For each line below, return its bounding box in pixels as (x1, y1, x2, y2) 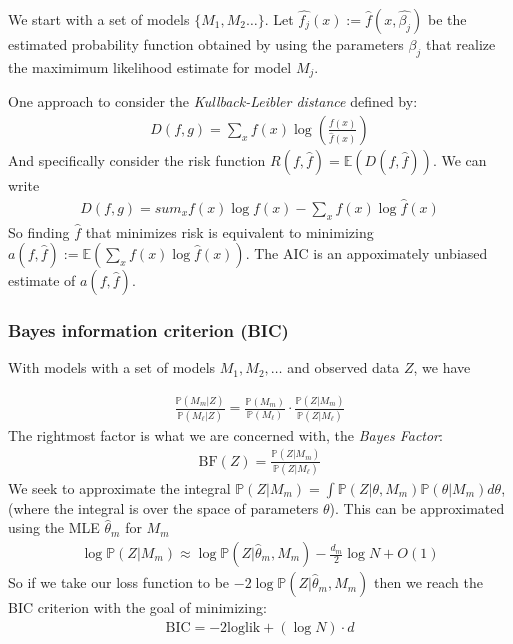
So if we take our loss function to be (8, 572, 230, 593)
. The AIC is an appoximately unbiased (245, 243, 488, 264)
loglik (227, 620, 261, 635)
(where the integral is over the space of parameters (8, 497, 319, 518)
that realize (425, 34, 496, 54)
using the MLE (8, 517, 100, 538)
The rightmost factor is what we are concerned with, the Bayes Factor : (8, 424, 443, 445)
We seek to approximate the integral (8, 477, 231, 498)
